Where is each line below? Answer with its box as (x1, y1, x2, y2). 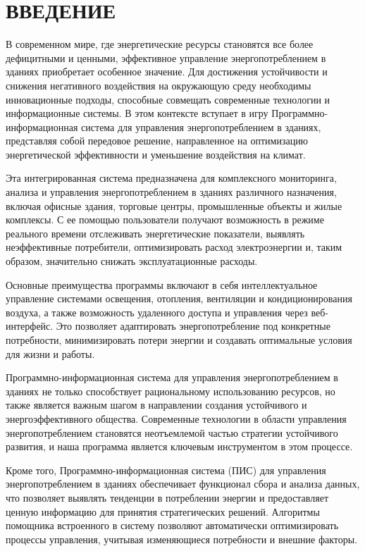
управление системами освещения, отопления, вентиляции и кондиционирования (6, 291, 352, 306)
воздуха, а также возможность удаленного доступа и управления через (6, 304, 308, 319)
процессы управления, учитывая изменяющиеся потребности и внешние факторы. (6, 531, 358, 546)
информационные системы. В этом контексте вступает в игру (6, 106, 268, 120)
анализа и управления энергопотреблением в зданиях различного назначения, (6, 185, 337, 199)
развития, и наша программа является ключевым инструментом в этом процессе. (6, 439, 353, 454)
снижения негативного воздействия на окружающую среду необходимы (6, 78, 311, 92)
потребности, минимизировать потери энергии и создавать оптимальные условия (6, 333, 352, 347)
